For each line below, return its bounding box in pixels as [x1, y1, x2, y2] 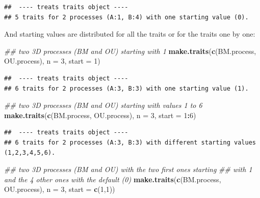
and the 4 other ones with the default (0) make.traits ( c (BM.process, [4, 174, 221, 184]
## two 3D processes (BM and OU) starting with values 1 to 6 [4, 100, 202, 110]
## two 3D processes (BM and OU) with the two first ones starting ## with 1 [4, 164, 252, 175]
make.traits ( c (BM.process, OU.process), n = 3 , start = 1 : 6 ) [4, 109, 196, 120]
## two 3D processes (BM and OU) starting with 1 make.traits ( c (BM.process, [4, 45, 256, 56]
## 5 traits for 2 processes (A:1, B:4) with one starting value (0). [4, 13, 249, 21]
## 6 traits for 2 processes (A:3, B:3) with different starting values [4, 138, 256, 146]
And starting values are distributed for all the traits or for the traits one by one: [4, 29, 255, 39]
